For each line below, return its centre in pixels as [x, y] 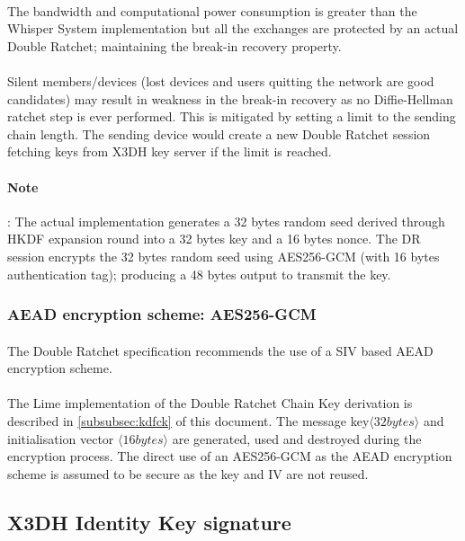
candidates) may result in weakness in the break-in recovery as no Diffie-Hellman [230, 98]
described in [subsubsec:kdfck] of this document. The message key [188, 420]
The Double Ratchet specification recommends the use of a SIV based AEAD [220, 350]
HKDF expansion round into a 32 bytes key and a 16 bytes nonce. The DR [214, 239]
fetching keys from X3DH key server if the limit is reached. [170, 151]
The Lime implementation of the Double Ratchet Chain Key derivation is [210, 403]
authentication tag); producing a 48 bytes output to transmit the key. [199, 274]
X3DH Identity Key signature [149, 522]
